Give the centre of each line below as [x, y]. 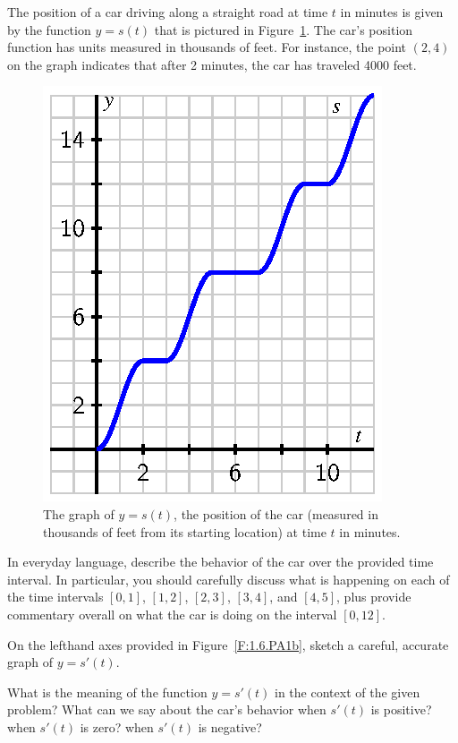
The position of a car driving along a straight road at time [168, 12]
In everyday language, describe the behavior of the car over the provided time [221, 562]
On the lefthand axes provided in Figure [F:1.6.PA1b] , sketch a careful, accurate [228, 644]
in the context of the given [348, 692]
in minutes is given [392, 12]
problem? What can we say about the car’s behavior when [167, 709]
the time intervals [55, 597]
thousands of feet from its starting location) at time [185, 531]
